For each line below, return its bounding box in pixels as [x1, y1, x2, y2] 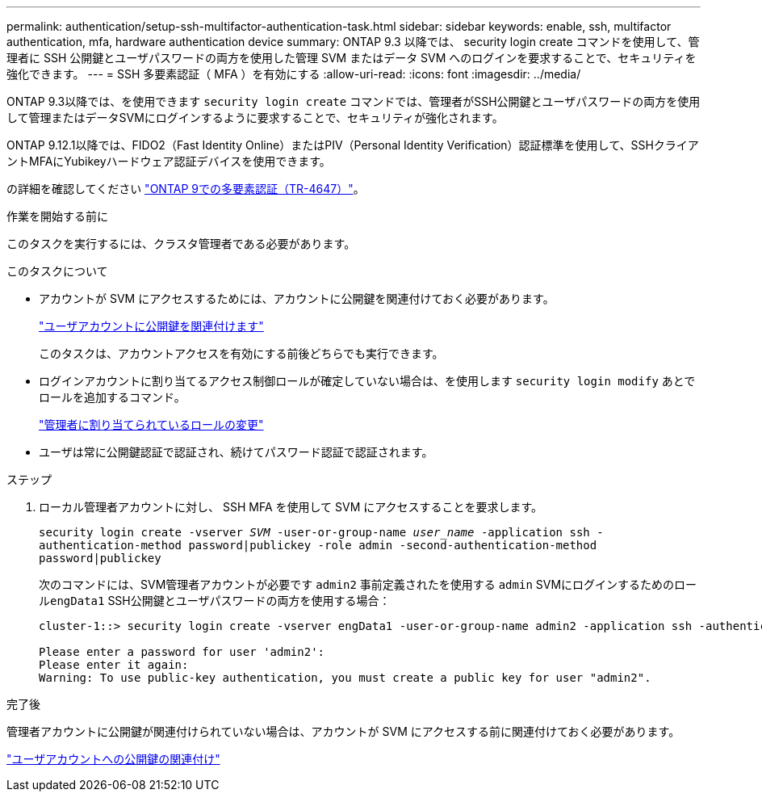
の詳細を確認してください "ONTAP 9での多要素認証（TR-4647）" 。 [6, 182, 365, 195]
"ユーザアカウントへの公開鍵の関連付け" [6, 752, 220, 766]
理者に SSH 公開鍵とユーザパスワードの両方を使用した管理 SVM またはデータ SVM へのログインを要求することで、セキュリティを [6, 51, 697, 65]
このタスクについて [6, 264, 108, 278]
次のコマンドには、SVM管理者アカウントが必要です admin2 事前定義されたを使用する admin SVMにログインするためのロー [39, 577, 697, 591]
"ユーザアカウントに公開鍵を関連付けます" [39, 319, 264, 333]
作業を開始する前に [6, 209, 108, 223]
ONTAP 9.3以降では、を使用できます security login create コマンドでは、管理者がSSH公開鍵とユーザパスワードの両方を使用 [6, 94, 701, 108]
